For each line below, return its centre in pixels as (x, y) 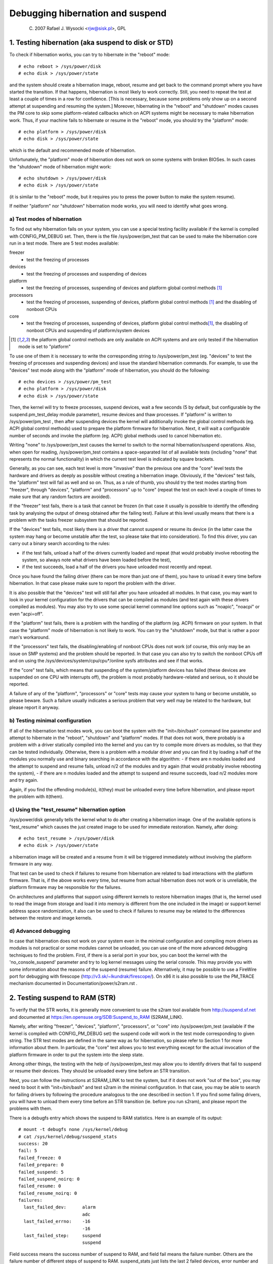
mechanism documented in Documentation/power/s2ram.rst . (73, 983)
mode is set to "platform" (44, 347)
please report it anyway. (34, 707)
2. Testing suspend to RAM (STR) (63, 998)
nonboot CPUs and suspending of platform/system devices (88, 330)
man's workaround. (30, 637)
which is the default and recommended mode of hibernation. (73, 150)
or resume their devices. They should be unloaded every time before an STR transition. (100, 1071)
